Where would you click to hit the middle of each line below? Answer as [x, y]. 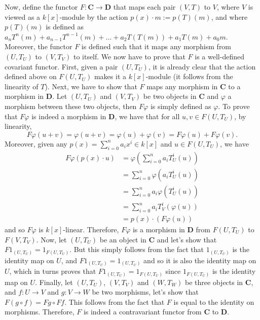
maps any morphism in [182, 86]
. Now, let [51, 239]
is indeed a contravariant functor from [142, 312]
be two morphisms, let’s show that [145, 292]
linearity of [22, 86]
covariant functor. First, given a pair [61, 66]
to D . [221, 312]
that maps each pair [144, 7]
